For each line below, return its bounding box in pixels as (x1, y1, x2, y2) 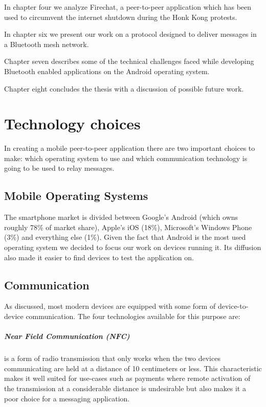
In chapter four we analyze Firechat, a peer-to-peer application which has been (4, 2, 252, 12)
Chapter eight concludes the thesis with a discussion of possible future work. (4, 83, 244, 94)
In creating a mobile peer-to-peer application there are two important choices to (4, 143, 255, 153)
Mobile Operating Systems (4, 188, 148, 203)
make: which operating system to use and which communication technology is (4, 152, 248, 163)
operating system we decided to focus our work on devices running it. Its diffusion (4, 242, 261, 253)
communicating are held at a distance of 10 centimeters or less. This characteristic (4, 363, 262, 373)
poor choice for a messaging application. (4, 393, 130, 403)
